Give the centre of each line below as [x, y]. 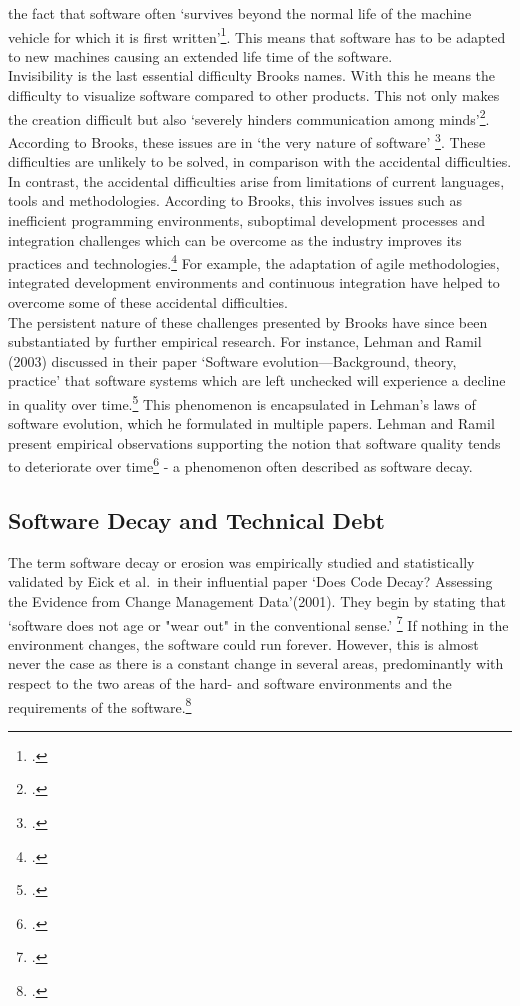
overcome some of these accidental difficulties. [148, 301]
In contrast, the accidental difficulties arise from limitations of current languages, [256, 180]
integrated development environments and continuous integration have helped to [254, 282]
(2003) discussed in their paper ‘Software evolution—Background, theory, [232, 360]
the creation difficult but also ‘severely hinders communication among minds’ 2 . [249, 117]
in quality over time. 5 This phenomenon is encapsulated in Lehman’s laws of [242, 402]
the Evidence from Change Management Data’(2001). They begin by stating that [257, 600]
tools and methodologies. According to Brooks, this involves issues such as [235, 200]
